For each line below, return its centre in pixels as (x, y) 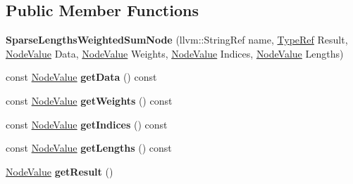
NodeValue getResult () (60, 171)
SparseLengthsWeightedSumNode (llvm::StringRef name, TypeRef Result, (177, 40)
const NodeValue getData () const (81, 77)
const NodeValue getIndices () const (87, 124)
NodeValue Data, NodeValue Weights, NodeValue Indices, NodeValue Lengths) (175, 53)
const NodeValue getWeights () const (89, 100)
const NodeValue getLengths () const (89, 148)
